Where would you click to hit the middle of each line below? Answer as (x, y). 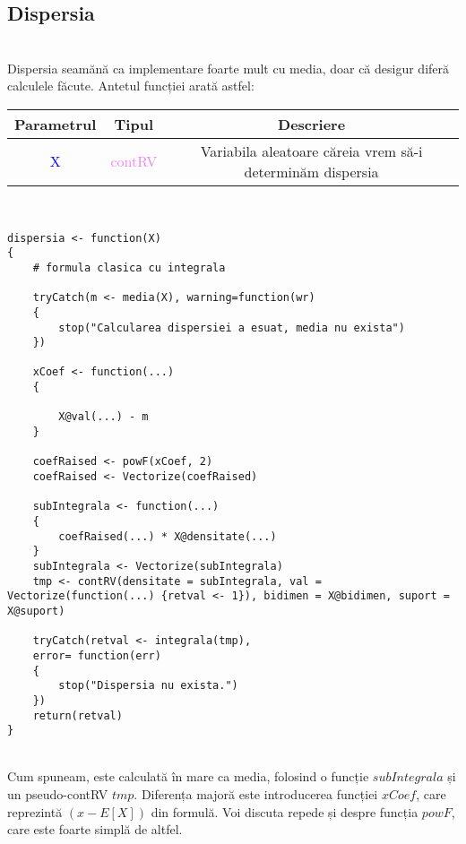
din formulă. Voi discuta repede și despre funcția (285, 811)
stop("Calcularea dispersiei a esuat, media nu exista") (232, 327)
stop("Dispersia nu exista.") (148, 686)
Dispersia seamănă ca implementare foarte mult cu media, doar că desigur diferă (229, 68)
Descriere (312, 124)
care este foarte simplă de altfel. (95, 829)
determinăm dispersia (311, 171)
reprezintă (35, 811)
